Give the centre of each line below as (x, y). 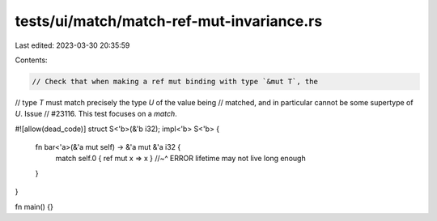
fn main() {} (34, 206)
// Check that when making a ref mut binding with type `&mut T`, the (175, 81)
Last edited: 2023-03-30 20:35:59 (72, 45)
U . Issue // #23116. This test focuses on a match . (96, 114)
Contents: (31, 60)
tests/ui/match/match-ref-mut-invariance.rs (169, 21)
